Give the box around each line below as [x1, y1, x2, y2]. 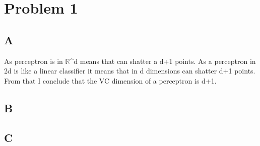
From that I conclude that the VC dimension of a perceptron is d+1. [4, 75, 217, 86]
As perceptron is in [4, 55, 63, 66]
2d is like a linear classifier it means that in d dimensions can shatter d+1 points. [4, 65, 255, 76]
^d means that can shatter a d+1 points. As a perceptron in [70, 55, 256, 66]
